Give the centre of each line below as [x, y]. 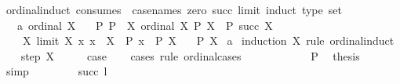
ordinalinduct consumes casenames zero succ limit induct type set [174, 9]
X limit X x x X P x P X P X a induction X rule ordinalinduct [208, 40]
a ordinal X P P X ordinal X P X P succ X [145, 25]
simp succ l [56, 71]
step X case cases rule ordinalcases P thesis [190, 55]
